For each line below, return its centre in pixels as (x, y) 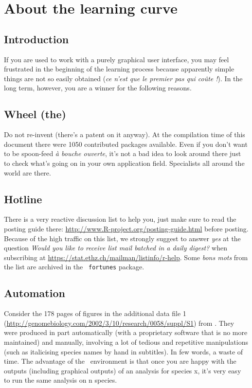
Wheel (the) (35, 114)
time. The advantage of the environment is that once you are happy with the (120, 361)
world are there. (27, 172)
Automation (35, 293)
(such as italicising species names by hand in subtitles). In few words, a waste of (124, 351)
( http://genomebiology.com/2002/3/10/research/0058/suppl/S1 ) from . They (119, 323)
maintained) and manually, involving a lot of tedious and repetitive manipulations (126, 342)
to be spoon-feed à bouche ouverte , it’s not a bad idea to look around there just (123, 153)
